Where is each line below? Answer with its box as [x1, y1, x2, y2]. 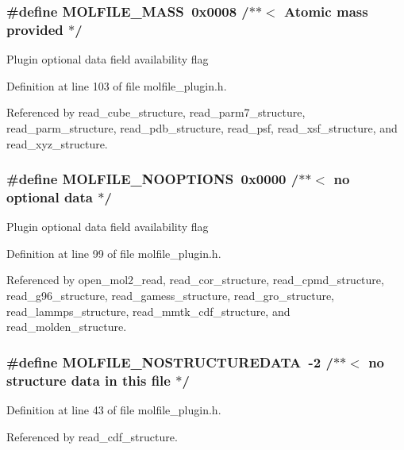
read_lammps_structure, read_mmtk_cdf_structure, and [6, 302, 290, 319]
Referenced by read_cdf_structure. [6, 428, 178, 444]
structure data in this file [6, 370, 171, 390]
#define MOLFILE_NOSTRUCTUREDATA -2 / [6, 352, 333, 371]
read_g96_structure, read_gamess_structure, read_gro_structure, [6, 287, 335, 304]
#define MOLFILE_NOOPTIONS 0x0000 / [6, 169, 299, 189]
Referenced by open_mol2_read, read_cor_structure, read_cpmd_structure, [6, 271, 384, 288]
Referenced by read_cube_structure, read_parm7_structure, [6, 104, 306, 121]
